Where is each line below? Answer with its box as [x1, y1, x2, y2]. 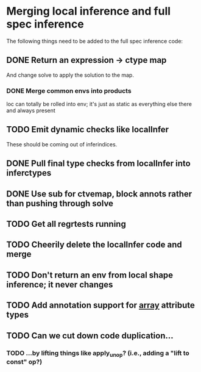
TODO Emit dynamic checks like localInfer [6, 124, 169, 135]
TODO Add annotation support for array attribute [6, 300, 195, 310]
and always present [6, 107, 56, 114]
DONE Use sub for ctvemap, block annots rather [6, 188, 192, 199]
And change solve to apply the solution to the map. [6, 71, 134, 79]
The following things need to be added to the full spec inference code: [6, 37, 183, 45]
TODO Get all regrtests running [6, 219, 126, 229]
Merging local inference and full [6, 4, 171, 18]
